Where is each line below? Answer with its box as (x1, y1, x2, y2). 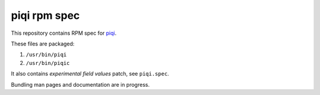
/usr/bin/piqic (25, 60, 71, 66)
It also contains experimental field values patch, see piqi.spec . (11, 70, 169, 77)
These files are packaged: (11, 40, 75, 47)
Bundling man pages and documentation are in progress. (11, 81, 150, 88)
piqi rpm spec (11, 9, 80, 22)
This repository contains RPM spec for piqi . (11, 30, 117, 37)
